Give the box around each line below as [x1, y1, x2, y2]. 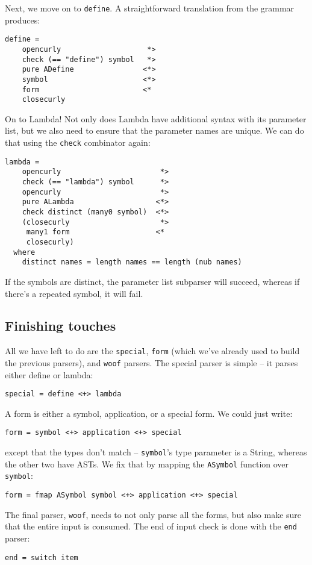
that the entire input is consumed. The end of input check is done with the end [5, 520, 297, 532]
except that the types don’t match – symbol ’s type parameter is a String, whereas [5, 446, 307, 458]
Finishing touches [5, 316, 116, 335]
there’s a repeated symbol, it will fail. [5, 287, 143, 299]
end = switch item [5, 553, 78, 562]
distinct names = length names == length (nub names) [22, 258, 242, 267]
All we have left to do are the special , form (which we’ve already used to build [5, 345, 300, 357]
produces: [5, 13, 40, 26]
